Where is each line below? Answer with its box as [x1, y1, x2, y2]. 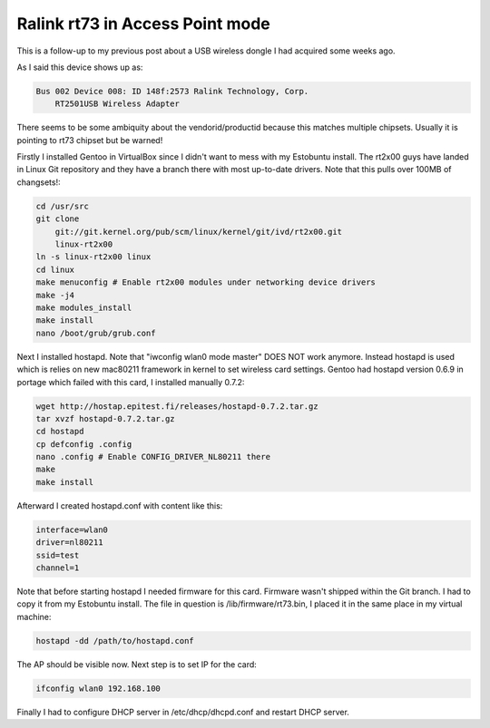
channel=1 [35, 562, 80, 573]
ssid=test [35, 549, 80, 560]
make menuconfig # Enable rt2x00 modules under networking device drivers [35, 277, 377, 287]
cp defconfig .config [35, 439, 132, 449]
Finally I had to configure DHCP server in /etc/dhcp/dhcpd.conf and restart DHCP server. [16, 706, 349, 717]
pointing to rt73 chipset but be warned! [16, 134, 163, 145]
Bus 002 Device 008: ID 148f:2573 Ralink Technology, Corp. [35, 86, 309, 96]
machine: [16, 611, 52, 622]
